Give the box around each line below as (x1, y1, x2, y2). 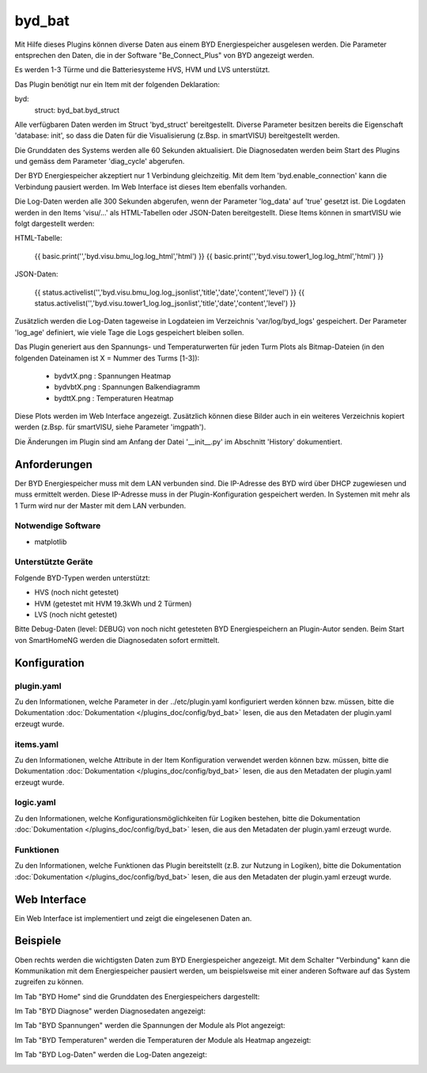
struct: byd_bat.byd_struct (34, 105, 120, 115)
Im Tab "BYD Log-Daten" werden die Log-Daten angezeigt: (14, 1050, 207, 1060)
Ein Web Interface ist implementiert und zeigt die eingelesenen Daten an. (14, 913, 252, 923)
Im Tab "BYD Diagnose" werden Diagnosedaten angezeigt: (14, 1006, 206, 1016)
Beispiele (14, 934, 62, 948)
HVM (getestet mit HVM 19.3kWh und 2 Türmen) (34, 599, 192, 608)
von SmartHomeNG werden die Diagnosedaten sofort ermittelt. (14, 635, 221, 645)
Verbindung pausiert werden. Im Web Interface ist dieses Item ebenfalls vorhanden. (14, 182, 288, 192)
